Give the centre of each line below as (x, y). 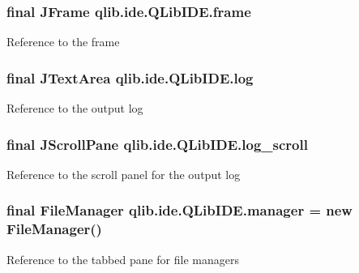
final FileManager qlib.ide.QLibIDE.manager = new (179, 210)
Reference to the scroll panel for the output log (124, 174)
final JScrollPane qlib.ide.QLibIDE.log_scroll (157, 144)
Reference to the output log (75, 108)
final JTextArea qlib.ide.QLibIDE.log (130, 77)
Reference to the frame (63, 42)
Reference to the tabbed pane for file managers (123, 259)
